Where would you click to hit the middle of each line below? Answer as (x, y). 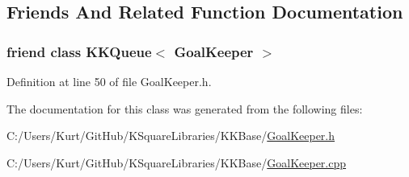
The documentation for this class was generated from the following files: (185, 108)
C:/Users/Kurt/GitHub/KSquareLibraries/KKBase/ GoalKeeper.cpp (177, 162)
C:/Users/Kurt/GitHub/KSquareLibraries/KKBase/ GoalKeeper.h (171, 136)
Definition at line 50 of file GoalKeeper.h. (109, 81)
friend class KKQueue (79, 51)
